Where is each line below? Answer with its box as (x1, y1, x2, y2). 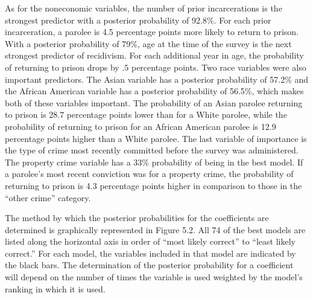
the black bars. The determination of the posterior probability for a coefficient (5, 259, 294, 271)
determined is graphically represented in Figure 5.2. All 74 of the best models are (5, 223, 306, 236)
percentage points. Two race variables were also (131, 60, 306, 73)
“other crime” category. (5, 191, 91, 204)
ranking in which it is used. (5, 282, 106, 295)
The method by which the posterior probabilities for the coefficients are (5, 211, 269, 224)
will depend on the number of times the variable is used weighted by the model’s (5, 271, 303, 283)
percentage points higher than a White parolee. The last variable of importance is (5, 132, 307, 144)
